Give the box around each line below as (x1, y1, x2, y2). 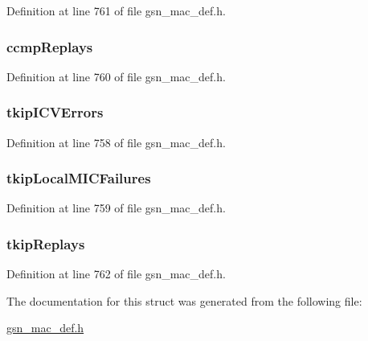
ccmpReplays (6, 36, 93, 56)
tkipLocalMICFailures (6, 168, 151, 188)
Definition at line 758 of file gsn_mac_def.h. (6, 134, 226, 150)
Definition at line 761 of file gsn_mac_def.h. (6, 2, 226, 18)
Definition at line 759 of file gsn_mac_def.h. (6, 199, 226, 216)
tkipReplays (6, 233, 85, 253)
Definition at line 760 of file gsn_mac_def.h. (6, 68, 226, 84)
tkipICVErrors (6, 102, 104, 122)
